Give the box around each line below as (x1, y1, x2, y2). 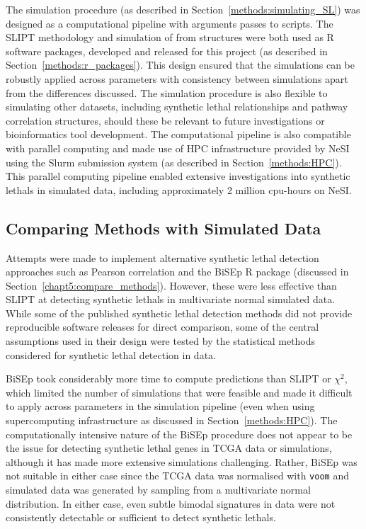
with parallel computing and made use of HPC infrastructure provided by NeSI (6, 140, 350, 155)
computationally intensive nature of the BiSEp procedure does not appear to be (6, 426, 353, 441)
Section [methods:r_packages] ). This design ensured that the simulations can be (6, 57, 355, 72)
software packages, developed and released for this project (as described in (6, 43, 328, 58)
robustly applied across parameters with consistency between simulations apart (6, 71, 348, 86)
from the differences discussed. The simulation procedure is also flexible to (6, 85, 328, 100)
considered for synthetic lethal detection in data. (6, 347, 216, 362)
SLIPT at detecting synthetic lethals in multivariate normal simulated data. (6, 292, 336, 307)
